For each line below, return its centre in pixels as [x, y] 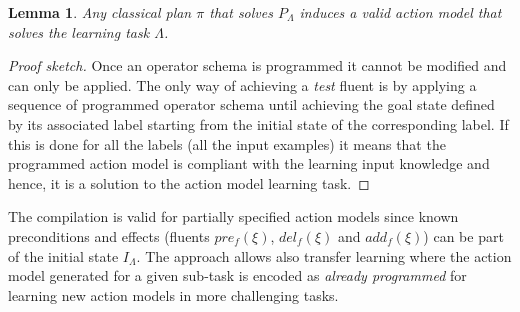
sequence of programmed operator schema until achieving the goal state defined [251, 104]
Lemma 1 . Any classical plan [100, 12]
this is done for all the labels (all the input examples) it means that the [227, 143]
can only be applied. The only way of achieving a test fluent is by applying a [242, 84]
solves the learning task [79, 31]
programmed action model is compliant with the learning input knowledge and [249, 163]
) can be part [463, 235]
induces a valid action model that [400, 12]
